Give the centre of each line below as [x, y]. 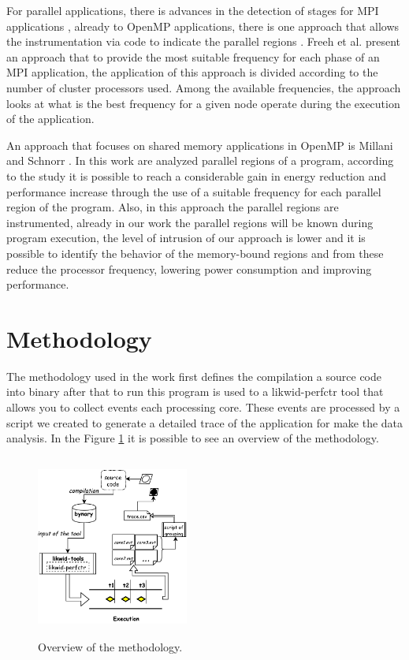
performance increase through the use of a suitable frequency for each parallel [194, 191]
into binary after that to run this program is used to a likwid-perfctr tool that [195, 392]
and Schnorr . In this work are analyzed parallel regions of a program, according [200, 160]
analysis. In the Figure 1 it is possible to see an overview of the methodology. [193, 438]
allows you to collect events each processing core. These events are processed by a [203, 407]
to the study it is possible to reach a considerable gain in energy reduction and [196, 175]
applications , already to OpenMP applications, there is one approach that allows [203, 26]
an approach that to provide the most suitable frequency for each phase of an [193, 56]
